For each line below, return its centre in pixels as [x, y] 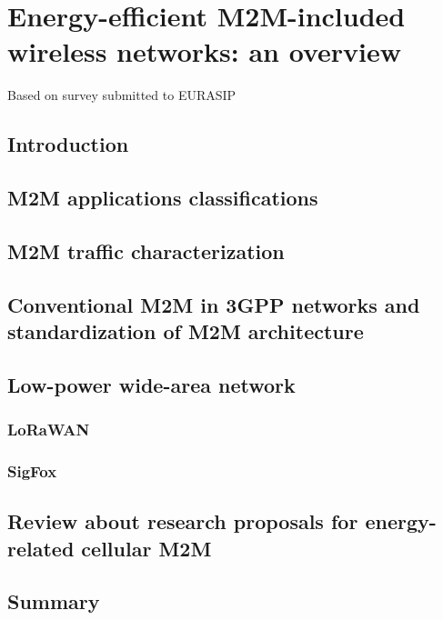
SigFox [32, 470]
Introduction [68, 144]
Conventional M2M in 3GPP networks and [214, 304]
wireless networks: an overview [204, 51]
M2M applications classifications [163, 198]
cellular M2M [146, 548]
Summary [54, 601]
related [41, 548]
